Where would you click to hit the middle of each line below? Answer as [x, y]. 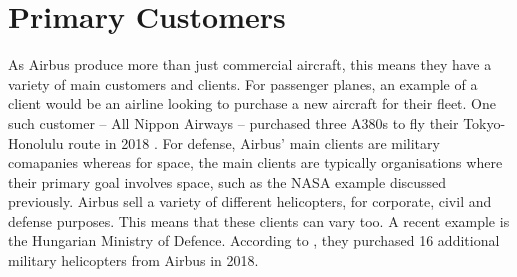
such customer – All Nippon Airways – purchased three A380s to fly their [233, 122]
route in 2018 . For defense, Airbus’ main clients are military [254, 142]
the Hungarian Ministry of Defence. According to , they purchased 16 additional [254, 240]
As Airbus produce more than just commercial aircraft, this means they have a [250, 64]
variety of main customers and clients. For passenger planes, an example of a [243, 83]
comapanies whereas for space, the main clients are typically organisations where [255, 162]
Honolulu [36, 142]
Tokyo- [484, 122]
